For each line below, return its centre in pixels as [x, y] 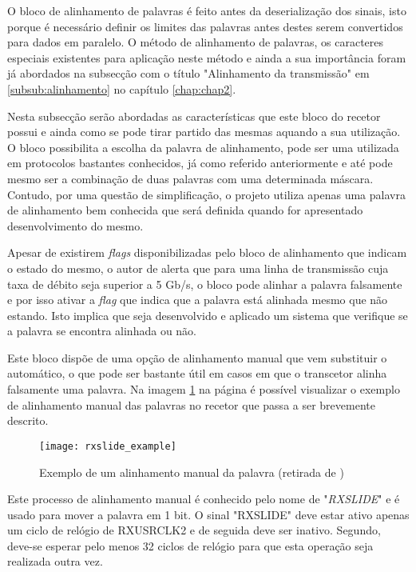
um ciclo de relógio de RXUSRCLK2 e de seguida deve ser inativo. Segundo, [194, 530]
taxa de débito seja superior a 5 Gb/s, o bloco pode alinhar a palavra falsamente [205, 284]
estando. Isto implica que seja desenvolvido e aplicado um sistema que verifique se [208, 315]
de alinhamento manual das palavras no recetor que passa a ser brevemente [191, 404]
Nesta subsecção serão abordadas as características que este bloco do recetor [194, 116]
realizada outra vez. [55, 561]
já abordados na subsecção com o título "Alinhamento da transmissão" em [188, 73]
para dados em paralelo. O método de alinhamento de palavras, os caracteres [196, 42]
